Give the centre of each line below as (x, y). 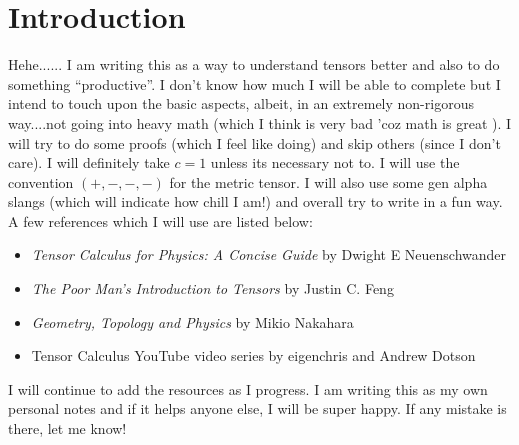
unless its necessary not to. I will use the (335, 162)
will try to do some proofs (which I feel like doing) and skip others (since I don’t (254, 142)
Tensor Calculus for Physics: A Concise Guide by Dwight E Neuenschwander (269, 254)
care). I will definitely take (89, 162)
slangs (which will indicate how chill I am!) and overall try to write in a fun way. (255, 201)
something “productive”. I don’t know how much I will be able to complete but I (254, 83)
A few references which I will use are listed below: (160, 220)
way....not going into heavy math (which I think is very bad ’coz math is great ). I (260, 122)
